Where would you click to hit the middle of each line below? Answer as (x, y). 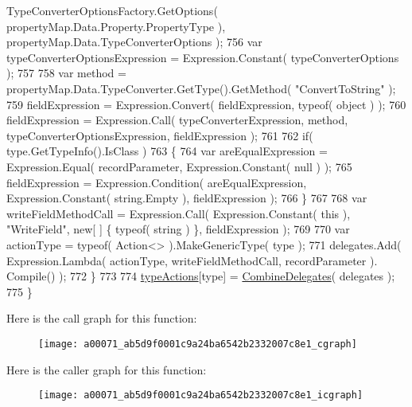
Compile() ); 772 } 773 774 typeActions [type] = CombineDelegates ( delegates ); (201, 276)
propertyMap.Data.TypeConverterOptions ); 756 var (134, 42)
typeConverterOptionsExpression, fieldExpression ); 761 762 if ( (160, 135)
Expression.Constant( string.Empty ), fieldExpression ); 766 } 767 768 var (187, 198)
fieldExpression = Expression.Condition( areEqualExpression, (157, 182)
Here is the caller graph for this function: (107, 369)
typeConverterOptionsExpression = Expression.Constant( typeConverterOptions (203, 57)
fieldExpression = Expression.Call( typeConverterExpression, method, (177, 120)
